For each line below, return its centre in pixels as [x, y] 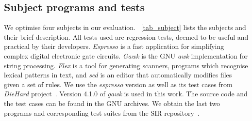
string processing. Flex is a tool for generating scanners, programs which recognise [126, 65]
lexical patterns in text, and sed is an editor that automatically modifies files [118, 75]
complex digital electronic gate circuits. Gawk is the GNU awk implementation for [126, 55]
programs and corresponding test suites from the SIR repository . [102, 113]
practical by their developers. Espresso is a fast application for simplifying [114, 46]
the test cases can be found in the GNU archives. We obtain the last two [112, 103]
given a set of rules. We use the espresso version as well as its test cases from [118, 84]
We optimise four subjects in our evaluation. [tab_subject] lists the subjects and [125, 27]
